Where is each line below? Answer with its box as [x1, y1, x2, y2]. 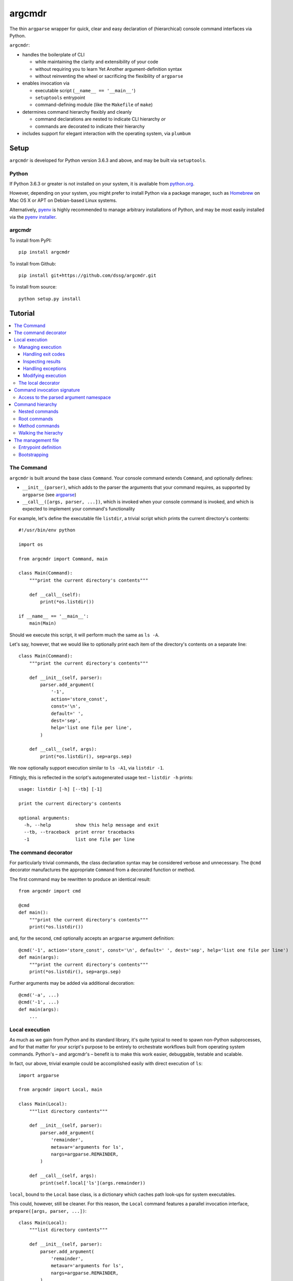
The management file [14, 437, 59, 443]
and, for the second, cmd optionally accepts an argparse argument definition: [9, 935, 175, 941]
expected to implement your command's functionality [22, 506, 135, 512]
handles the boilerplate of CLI [22, 51, 85, 57]
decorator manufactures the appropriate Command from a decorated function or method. [9, 866, 196, 873]
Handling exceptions [23, 365, 67, 371]
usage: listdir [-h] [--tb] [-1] [18, 787, 102, 792]
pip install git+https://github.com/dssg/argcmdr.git [18, 272, 156, 278]
